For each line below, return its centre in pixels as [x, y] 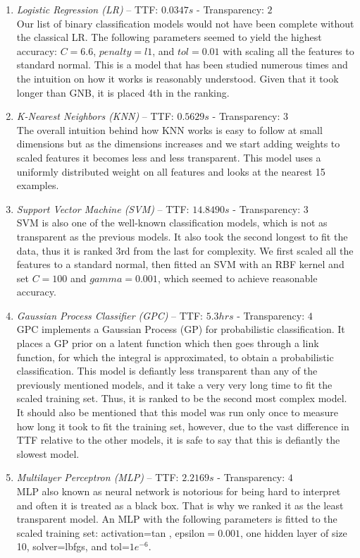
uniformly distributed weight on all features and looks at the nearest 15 [171, 171]
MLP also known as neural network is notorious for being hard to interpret [179, 491]
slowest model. [48, 453]
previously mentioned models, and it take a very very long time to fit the [174, 384]
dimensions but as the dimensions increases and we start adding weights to [178, 144]
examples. [38, 185]
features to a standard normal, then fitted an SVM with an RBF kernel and [180, 264]
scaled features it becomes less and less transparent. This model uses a [169, 157]
